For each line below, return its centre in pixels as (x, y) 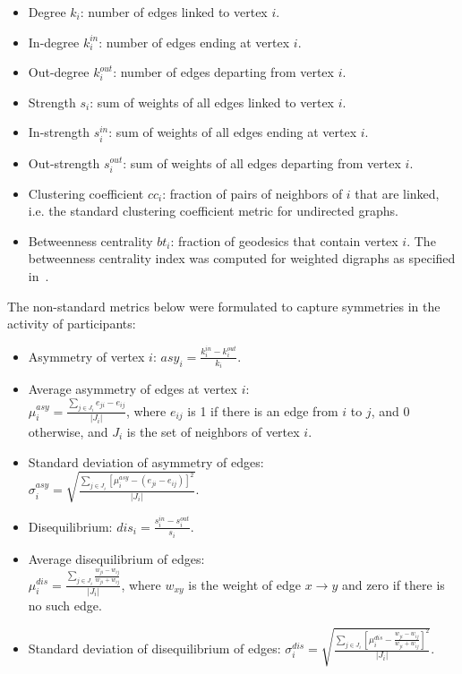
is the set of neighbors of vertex (213, 431)
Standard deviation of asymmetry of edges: (146, 461)
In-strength (59, 132)
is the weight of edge (244, 584)
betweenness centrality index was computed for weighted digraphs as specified (242, 258)
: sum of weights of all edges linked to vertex (212, 102)
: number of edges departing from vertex (223, 72)
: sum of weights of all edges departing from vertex (262, 162)
